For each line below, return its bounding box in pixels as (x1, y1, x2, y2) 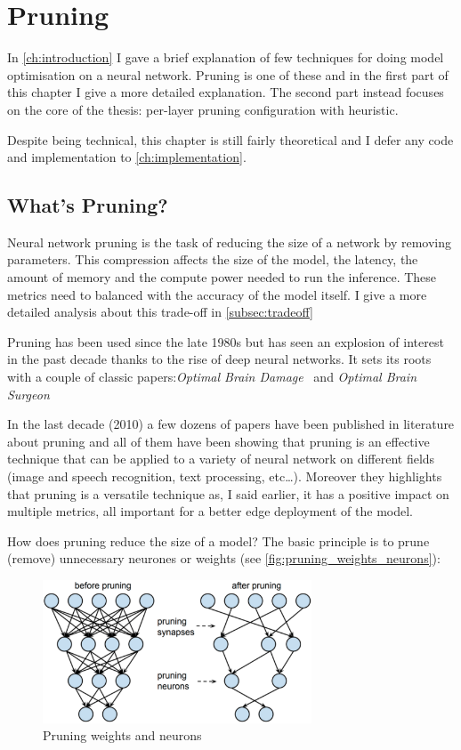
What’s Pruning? (7, 191, 168, 219)
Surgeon (7, 384, 50, 403)
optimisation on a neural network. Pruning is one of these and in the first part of (7, 65, 449, 84)
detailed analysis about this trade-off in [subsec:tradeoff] (7, 302, 313, 321)
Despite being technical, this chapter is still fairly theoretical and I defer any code (7, 130, 454, 149)
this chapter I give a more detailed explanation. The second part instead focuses (7, 83, 444, 101)
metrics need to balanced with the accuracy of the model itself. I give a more (7, 285, 427, 303)
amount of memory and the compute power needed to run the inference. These (7, 268, 437, 286)
